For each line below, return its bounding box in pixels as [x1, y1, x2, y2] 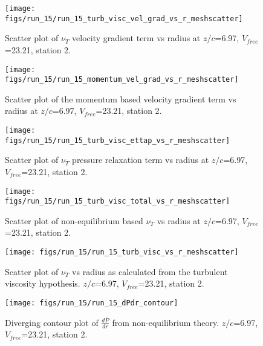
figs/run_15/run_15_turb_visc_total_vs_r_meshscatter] [5, 197, 230, 206]
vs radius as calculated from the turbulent [72, 265, 228, 278]
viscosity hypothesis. [5, 277, 80, 290]
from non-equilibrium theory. [112, 316, 219, 328]
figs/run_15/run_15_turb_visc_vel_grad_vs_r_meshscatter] [5, 14, 243, 23]
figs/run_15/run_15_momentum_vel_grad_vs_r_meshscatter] [5, 75, 239, 84]
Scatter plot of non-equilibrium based [5, 214, 143, 227]
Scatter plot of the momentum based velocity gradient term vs [5, 92, 236, 105]
